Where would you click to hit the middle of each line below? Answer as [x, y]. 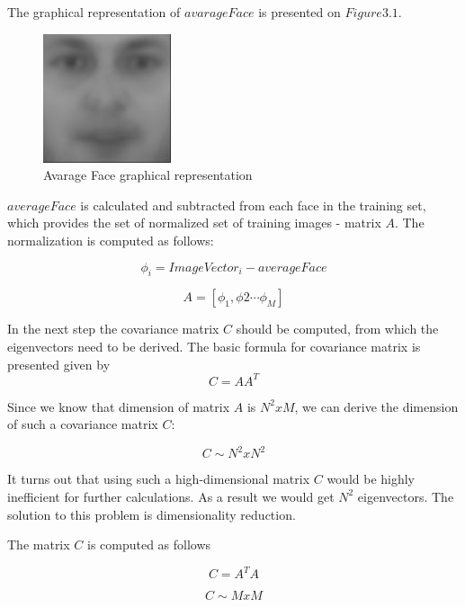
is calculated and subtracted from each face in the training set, [253, 205]
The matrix [39, 545]
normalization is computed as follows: [111, 240]
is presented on [300, 12]
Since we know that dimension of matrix [119, 406]
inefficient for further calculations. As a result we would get [171, 496]
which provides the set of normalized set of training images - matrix [194, 223]
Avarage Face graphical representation [148, 175]
